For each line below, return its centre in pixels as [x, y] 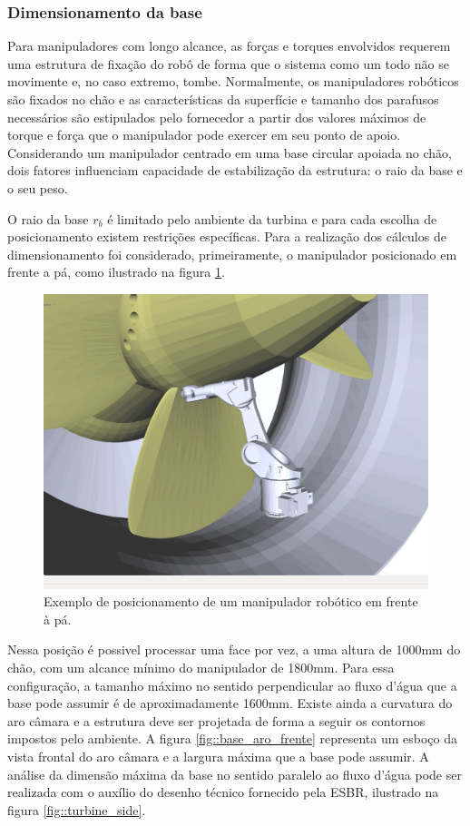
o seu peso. [38, 187]
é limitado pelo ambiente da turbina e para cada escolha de [272, 218]
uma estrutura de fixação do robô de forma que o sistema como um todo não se [228, 63]
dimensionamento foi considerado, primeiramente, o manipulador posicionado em [232, 254]
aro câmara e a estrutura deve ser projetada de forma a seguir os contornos [216, 720]
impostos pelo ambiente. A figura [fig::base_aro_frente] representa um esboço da [233, 738]
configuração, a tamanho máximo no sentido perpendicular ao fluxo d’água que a [232, 685]
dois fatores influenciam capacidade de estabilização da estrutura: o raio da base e [235, 170]
